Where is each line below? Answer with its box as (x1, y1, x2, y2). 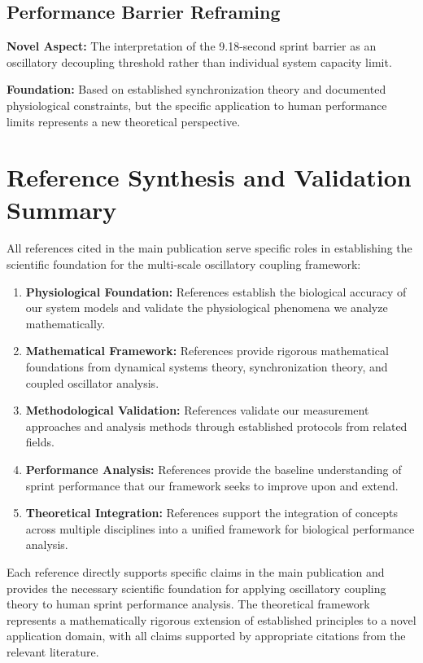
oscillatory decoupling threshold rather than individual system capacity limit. (7, 53, 392, 70)
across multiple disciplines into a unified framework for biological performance (25, 520, 415, 537)
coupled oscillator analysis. (25, 374, 159, 391)
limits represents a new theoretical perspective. (7, 112, 241, 130)
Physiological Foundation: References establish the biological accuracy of (25, 283, 407, 300)
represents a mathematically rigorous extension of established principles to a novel (7, 611, 416, 628)
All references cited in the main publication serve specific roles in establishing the (7, 239, 412, 257)
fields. (25, 433, 55, 450)
